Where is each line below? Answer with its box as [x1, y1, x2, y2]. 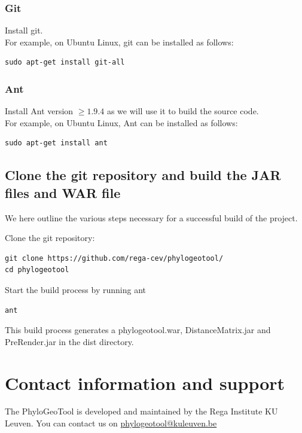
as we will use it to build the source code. [106, 105, 259, 117]
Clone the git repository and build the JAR [5, 166, 281, 184]
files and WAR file [5, 183, 121, 202]
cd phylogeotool [5, 266, 69, 275]
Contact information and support [5, 370, 285, 395]
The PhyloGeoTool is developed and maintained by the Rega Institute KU [5, 405, 278, 417]
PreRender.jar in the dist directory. [5, 335, 134, 347]
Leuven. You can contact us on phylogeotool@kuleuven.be [5, 417, 217, 429]
